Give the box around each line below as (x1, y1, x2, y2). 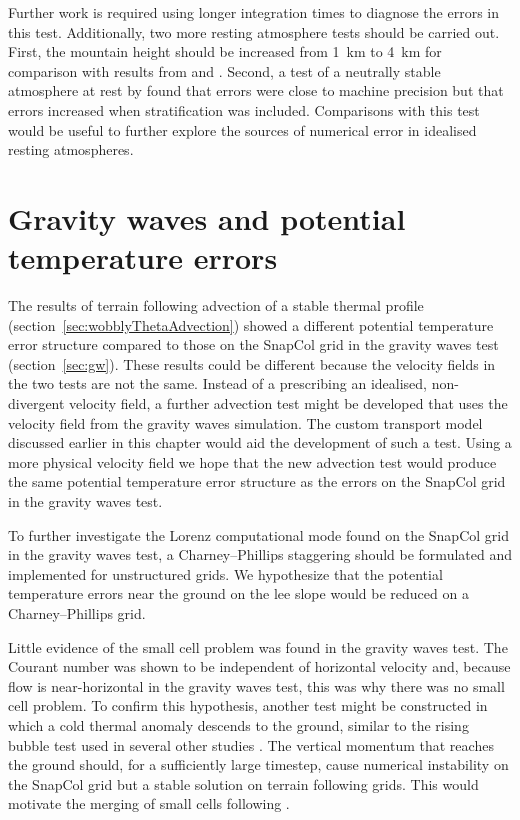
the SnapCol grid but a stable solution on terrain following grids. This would (8, 773, 479, 794)
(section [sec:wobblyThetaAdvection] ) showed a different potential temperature (8, 314, 494, 335)
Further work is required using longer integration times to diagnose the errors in (8, 2, 499, 22)
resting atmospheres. (8, 139, 134, 160)
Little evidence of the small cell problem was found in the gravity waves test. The (8, 636, 508, 657)
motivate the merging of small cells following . (8, 793, 290, 814)
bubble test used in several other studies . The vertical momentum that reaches (8, 734, 494, 755)
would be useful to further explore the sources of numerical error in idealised (8, 119, 477, 140)
